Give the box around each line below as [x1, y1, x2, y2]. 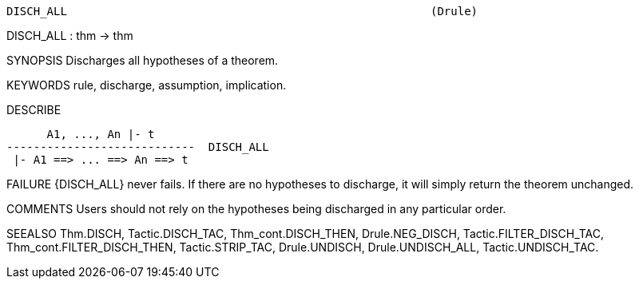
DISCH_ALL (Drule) [6, 5, 478, 18]
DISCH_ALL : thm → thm [6, 29, 133, 42]
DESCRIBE [6, 103, 62, 117]
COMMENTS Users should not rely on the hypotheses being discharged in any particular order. [6, 202, 506, 216]
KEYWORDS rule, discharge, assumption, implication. [6, 78, 287, 92]
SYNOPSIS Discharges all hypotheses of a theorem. [6, 53, 279, 67]
